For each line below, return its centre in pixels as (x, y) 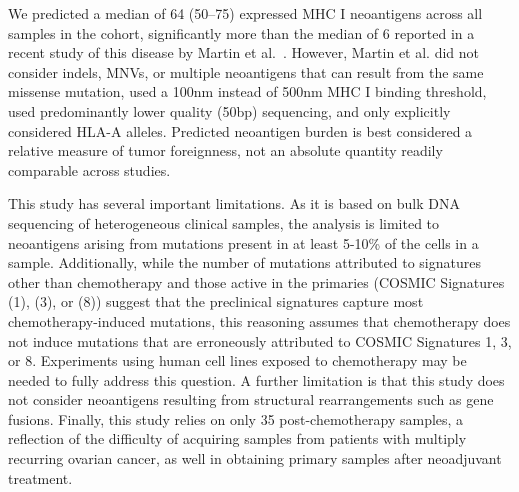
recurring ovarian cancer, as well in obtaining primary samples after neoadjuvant (255, 458)
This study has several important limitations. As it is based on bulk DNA (234, 203)
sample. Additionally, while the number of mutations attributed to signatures (244, 262)
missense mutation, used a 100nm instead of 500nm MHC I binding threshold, (247, 91)
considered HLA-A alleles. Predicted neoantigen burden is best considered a (240, 130)
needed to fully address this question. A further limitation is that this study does (256, 379)
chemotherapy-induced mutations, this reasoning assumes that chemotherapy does (259, 320)
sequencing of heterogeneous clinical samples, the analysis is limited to (224, 222)
